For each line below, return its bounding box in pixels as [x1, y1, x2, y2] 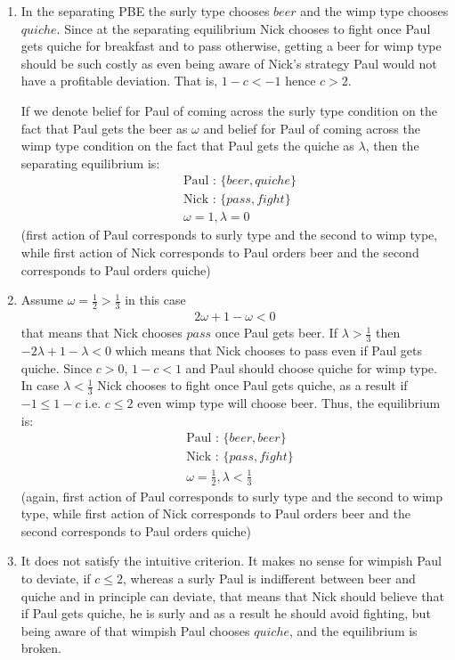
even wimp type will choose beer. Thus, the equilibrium [137, 393, 441, 411]
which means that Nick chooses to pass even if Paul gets [115, 340, 422, 359]
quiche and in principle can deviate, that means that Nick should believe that [20, 586, 444, 605]
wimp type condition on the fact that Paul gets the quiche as [20, 136, 354, 155]
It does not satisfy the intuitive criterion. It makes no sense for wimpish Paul [20, 551, 442, 570]
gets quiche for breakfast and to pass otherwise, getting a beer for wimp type [20, 37, 442, 55]
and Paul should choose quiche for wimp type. [185, 358, 437, 377]
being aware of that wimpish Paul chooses [20, 621, 250, 640]
